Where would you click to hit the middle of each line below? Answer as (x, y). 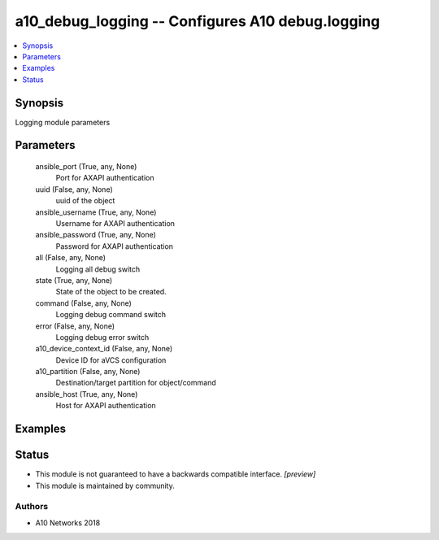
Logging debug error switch (102, 337)
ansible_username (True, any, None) (96, 212)
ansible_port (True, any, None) (86, 167)
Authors (32, 507)
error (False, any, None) (75, 326)
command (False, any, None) (83, 303)
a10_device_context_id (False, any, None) (104, 349)
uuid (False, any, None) (74, 189)
